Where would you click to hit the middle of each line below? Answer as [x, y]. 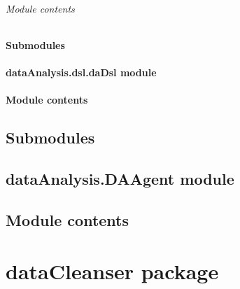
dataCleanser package [112, 271]
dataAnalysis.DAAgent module [120, 178]
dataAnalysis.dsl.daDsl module [81, 72]
